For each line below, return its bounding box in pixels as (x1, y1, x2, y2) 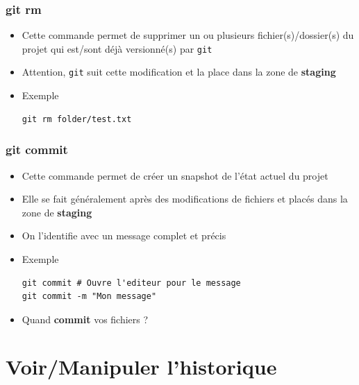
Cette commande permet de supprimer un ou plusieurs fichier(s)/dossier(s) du (22, 28, 354, 42)
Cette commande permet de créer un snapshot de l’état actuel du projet (22, 168, 328, 182)
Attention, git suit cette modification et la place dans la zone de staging (22, 65, 336, 79)
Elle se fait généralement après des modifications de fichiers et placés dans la (22, 191, 348, 206)
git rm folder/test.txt (22, 114, 132, 124)
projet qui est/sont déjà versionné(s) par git (22, 41, 212, 55)
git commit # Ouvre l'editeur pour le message (22, 277, 241, 288)
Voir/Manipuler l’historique (6, 352, 277, 381)
